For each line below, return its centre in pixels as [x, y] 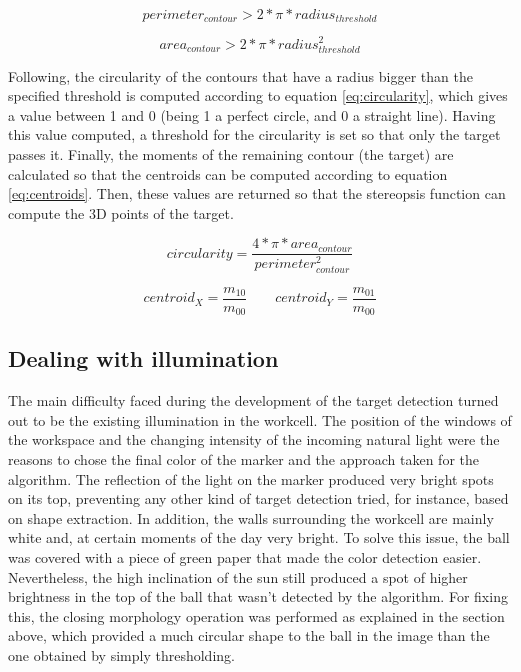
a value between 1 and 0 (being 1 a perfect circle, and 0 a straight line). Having [252, 114]
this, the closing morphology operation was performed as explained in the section [256, 615]
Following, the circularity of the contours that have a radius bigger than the [240, 75]
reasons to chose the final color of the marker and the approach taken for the [244, 459]
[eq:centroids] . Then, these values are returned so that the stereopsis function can [257, 193]
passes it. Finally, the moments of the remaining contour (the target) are [231, 154]
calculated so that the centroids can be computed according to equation [228, 173]
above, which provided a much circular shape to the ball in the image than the [249, 635]
